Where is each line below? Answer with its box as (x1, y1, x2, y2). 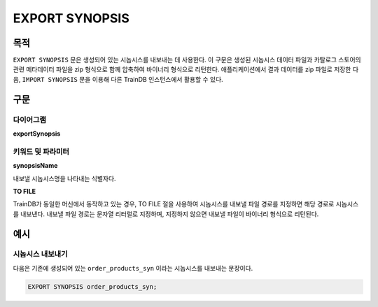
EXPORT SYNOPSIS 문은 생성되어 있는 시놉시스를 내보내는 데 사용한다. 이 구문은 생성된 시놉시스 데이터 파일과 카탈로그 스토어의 (13, 56, 361, 64)
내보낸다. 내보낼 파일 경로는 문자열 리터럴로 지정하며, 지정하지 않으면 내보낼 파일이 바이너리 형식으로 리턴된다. (20, 210, 319, 218)
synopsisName (13, 162, 58, 170)
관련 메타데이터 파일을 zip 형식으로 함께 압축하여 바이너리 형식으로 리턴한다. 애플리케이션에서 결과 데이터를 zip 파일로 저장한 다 (13, 65, 359, 73)
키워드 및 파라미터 (13, 147, 70, 157)
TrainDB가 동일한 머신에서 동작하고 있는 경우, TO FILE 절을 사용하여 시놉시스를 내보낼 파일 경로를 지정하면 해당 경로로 (13, 200, 335, 208)
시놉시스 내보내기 (13, 249, 68, 259)
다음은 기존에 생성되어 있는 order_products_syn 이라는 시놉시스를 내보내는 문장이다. (13, 264, 253, 272)
